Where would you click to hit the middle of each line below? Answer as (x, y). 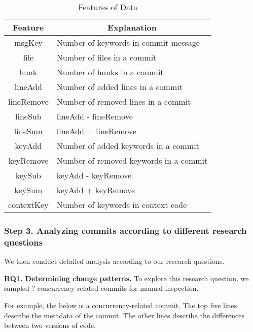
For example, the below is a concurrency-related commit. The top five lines (121, 305)
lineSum (28, 131)
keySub (28, 175)
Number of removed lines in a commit (124, 101)
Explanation (132, 27)
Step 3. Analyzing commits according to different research (125, 230)
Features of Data (108, 7)
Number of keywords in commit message (128, 42)
